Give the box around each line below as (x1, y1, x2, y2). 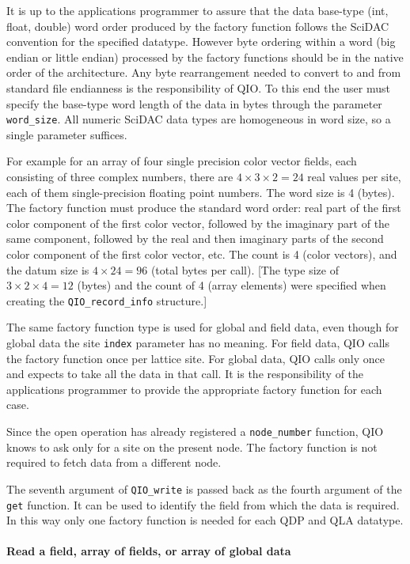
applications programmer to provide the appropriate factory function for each (6, 380, 382, 397)
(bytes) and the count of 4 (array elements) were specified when (77, 277, 386, 293)
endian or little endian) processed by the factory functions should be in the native (6, 48, 404, 65)
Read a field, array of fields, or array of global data (6, 543, 291, 559)
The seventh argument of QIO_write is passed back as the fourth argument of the (6, 480, 402, 497)
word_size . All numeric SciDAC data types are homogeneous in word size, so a (6, 111, 391, 127)
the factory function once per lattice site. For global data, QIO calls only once (6, 350, 385, 366)
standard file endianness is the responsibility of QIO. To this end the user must (6, 79, 390, 96)
